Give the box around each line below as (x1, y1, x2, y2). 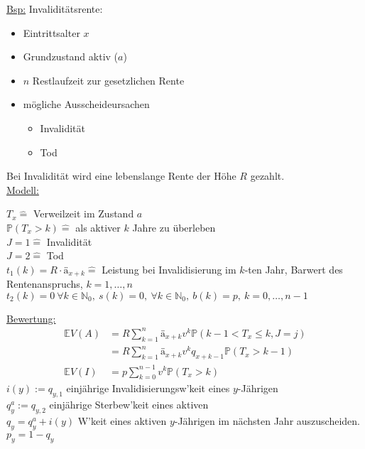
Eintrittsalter (23, 25, 80, 40)
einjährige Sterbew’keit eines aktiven (49, 397, 209, 412)
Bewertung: (6, 310, 56, 325)
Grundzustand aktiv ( (23, 49, 119, 64)
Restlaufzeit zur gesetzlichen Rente (32, 72, 185, 87)
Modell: (6, 182, 39, 197)
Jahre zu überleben (132, 220, 216, 234)
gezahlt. (250, 168, 285, 183)
